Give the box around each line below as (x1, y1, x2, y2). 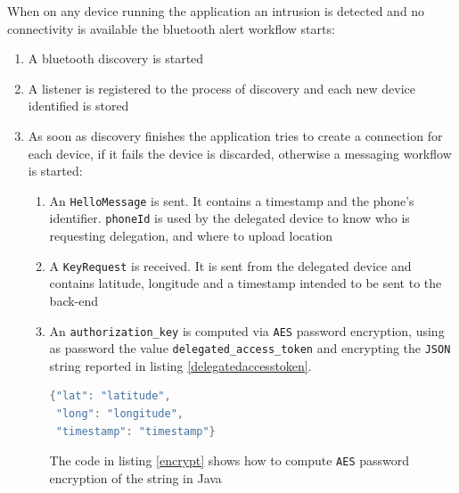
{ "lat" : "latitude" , (49, 390, 171, 403)
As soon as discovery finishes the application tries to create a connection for (28, 126, 443, 144)
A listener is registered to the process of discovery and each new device (28, 78, 415, 97)
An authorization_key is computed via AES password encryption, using (49, 321, 445, 340)
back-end (49, 291, 99, 309)
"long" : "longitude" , (55, 407, 184, 420)
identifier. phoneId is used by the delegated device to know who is (49, 209, 410, 227)
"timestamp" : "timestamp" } (55, 424, 216, 438)
